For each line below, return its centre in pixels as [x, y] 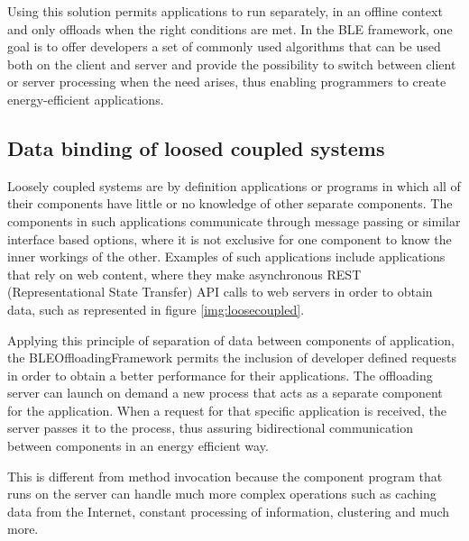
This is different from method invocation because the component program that [225, 476]
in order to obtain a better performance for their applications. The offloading [220, 375]
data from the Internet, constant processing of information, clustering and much [229, 511]
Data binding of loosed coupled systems [196, 147]
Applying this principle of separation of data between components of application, [231, 339]
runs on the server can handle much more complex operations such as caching [222, 494]
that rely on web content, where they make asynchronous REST [184, 274]
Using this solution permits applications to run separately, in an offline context [225, 11]
